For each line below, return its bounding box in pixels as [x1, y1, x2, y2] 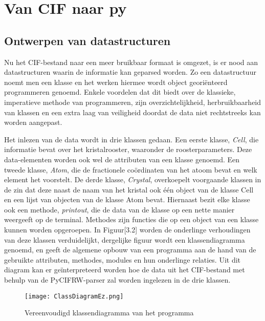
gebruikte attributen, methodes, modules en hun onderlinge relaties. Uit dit [4, 254, 241, 265]
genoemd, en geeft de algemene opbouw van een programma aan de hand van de [4, 244, 256, 255]
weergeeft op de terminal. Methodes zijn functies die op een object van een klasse [4, 214, 259, 225]
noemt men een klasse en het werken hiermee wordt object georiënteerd [4, 76, 228, 87]
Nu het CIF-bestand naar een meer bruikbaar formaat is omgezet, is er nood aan [4, 56, 258, 67]
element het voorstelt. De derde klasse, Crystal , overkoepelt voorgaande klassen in [4, 174, 261, 185]
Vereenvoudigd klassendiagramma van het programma [25, 307, 194, 318]
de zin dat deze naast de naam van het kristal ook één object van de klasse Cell [4, 184, 254, 195]
